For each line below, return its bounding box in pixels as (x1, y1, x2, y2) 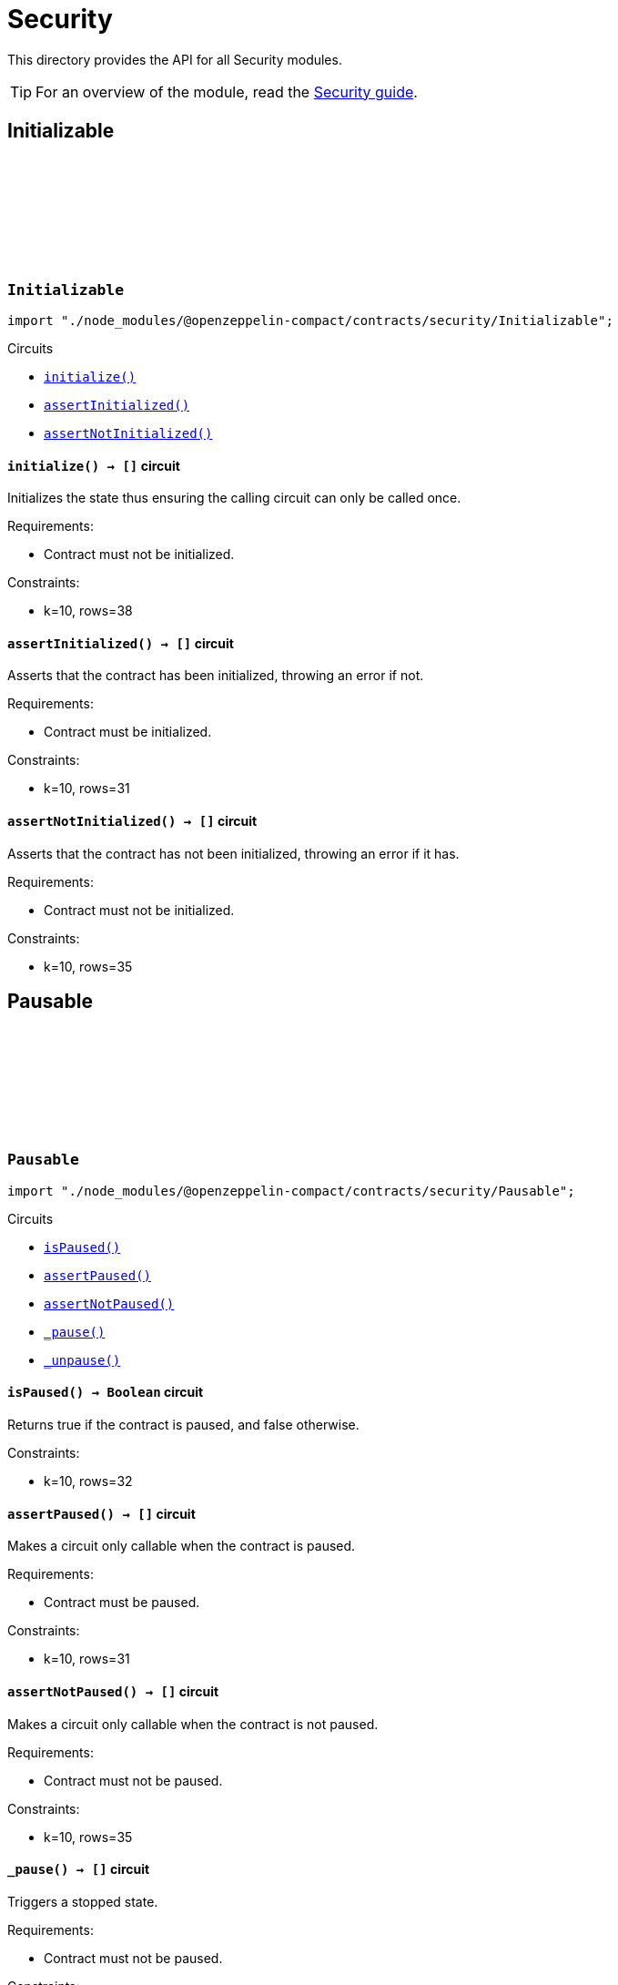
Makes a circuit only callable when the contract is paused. (7, 1538, 356, 1554)
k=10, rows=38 (44, 603, 133, 619)
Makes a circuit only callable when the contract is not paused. (7, 1715, 379, 1732)
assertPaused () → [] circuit (7, 1505, 196, 1522)
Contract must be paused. (44, 1594, 200, 1611)
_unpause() (44, 1352, 121, 1368)
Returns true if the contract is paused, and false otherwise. (7, 1417, 360, 1433)
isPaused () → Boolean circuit (7, 1384, 204, 1400)
